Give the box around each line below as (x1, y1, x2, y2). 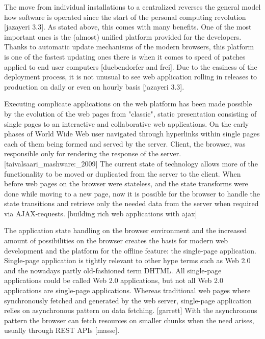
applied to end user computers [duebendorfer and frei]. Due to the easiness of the (4, 61, 257, 72)
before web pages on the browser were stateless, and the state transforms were (4, 178, 248, 189)
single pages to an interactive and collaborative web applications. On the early (4, 118, 249, 129)
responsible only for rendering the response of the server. (4, 148, 181, 159)
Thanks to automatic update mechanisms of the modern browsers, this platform (4, 41, 254, 52)
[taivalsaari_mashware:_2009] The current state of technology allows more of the (4, 158, 258, 168)
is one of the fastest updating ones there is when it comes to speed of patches (4, 51, 246, 62)
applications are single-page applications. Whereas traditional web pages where (4, 285, 251, 296)
